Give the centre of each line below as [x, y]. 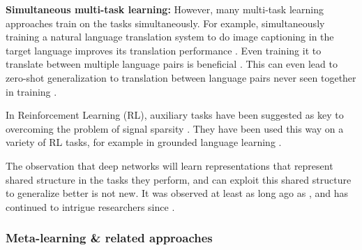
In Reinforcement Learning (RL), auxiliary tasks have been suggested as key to [175, 115]
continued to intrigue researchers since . [90, 206]
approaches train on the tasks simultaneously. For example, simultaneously [165, 23]
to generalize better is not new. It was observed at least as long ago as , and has [177, 193]
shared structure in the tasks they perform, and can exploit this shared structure [179, 179]
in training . [31, 91]
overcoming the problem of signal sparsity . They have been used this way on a [175, 128]
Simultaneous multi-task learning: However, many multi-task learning [165, 9]
